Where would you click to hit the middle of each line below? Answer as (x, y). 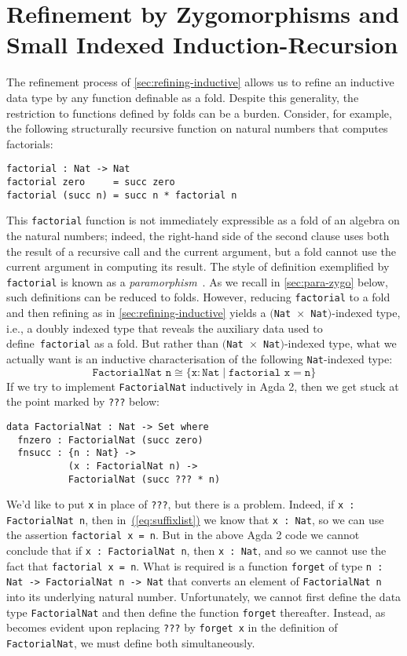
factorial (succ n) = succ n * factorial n (122, 195)
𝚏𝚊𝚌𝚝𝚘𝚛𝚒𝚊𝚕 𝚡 (260, 372)
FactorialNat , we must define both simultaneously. (131, 643)
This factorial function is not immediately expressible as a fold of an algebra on (203, 220)
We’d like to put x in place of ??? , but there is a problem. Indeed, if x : (181, 504)
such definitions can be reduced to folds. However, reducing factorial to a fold (198, 297)
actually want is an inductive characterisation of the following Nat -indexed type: (200, 358)
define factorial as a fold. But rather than (113, 343)
